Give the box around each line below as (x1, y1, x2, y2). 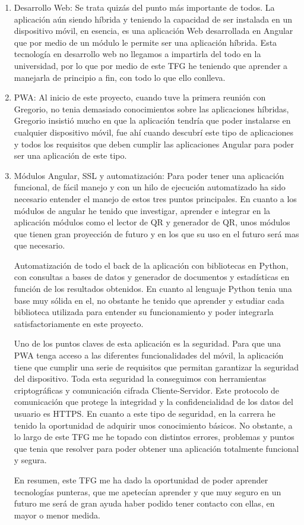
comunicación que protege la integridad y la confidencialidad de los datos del (14, 395, 293, 408)
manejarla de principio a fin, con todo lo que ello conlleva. (14, 71, 226, 83)
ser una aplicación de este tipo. (14, 149, 127, 162)
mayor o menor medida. (14, 508, 100, 521)
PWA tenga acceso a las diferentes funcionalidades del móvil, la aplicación (14, 349, 284, 361)
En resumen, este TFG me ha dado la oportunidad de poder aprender (14, 473, 268, 486)
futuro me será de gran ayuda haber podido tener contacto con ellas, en (14, 497, 275, 510)
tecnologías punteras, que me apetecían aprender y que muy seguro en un (14, 485, 281, 498)
